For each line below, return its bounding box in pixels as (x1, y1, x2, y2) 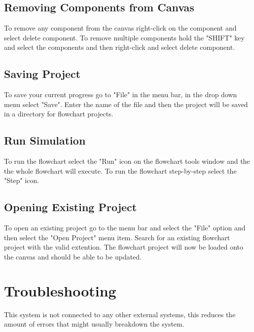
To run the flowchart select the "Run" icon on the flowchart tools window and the (4, 156, 250, 166)
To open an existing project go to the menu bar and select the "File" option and (4, 222, 246, 233)
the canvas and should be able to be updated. (4, 251, 142, 261)
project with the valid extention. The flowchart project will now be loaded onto (4, 242, 244, 252)
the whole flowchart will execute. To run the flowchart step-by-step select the (4, 165, 237, 176)
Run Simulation (4, 133, 86, 148)
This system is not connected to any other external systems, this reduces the (4, 309, 236, 319)
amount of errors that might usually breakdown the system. (4, 319, 184, 329)
